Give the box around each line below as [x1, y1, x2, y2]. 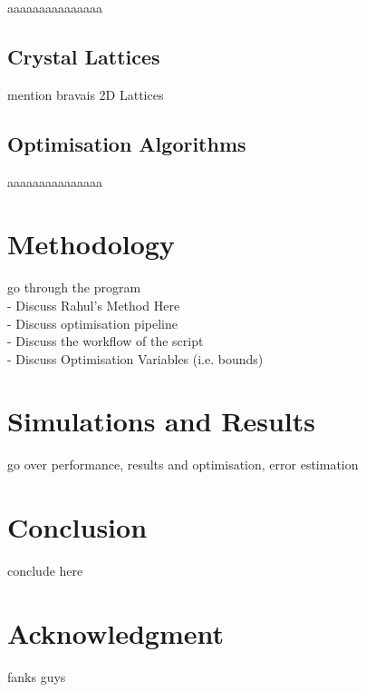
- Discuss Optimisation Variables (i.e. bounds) [7, 349, 264, 368]
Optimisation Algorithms [7, 129, 246, 157]
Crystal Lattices [7, 42, 160, 70]
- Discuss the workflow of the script [7, 331, 204, 351]
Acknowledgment [7, 614, 224, 651]
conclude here [7, 561, 83, 580]
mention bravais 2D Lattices [7, 84, 164, 104]
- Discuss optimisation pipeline [7, 313, 178, 332]
